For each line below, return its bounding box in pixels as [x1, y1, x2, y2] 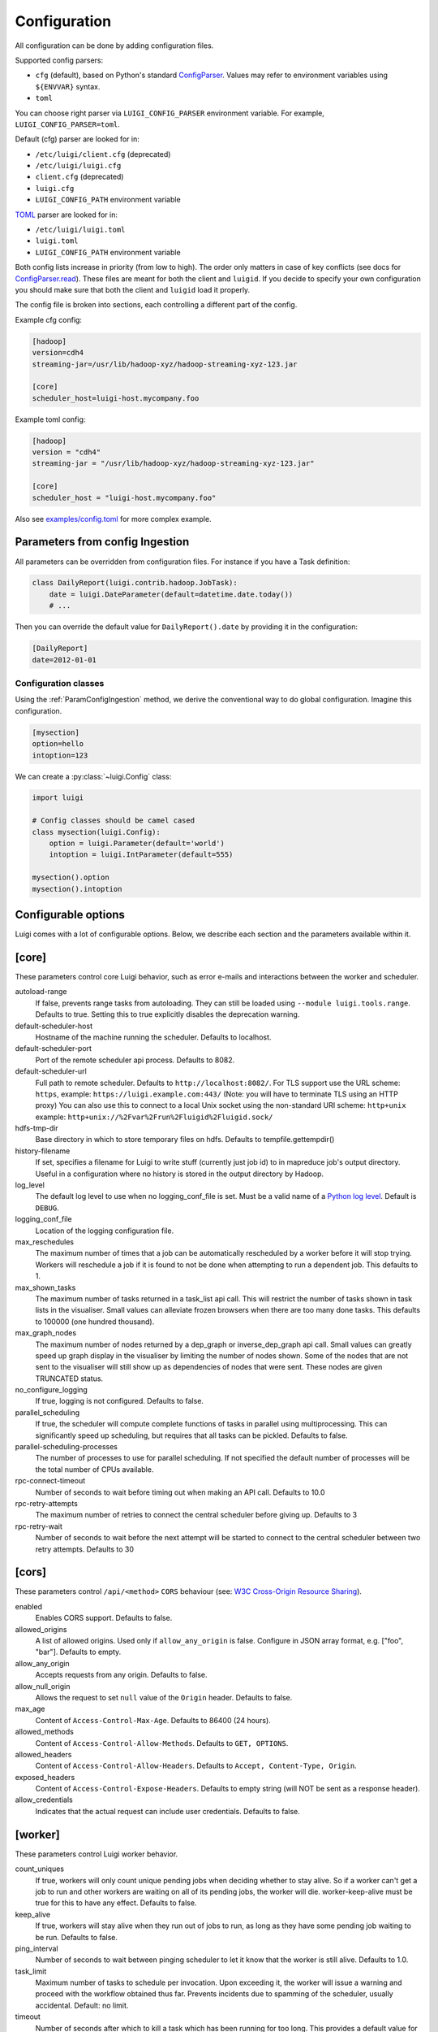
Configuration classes [15, 677, 105, 688]
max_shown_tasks [15, 1283, 76, 1292]
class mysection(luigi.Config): [32, 827, 161, 836]
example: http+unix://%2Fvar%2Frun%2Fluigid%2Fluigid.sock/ [35, 1112, 273, 1122]
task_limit [15, 1966, 47, 1976]
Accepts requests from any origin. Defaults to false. [35, 1670, 208, 1680]
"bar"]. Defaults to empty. [35, 1647, 122, 1657]
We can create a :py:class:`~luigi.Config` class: [15, 771, 172, 781]
